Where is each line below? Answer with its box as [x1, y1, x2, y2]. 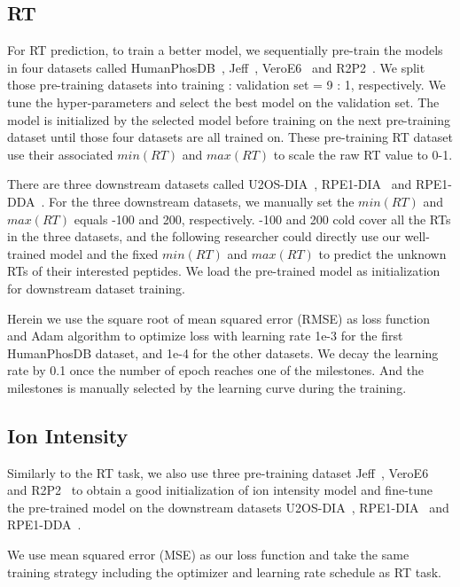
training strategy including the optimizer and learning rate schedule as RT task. [7, 562, 441, 581]
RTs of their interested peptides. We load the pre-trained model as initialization [7, 262, 441, 280]
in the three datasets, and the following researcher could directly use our [7, 227, 401, 246]
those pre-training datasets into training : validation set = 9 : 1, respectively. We [7, 75, 446, 94]
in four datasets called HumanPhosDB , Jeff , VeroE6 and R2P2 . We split [7, 58, 425, 76]
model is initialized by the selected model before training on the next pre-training [7, 110, 451, 129]
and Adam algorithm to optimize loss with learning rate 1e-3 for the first [7, 326, 403, 345]
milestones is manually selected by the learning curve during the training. [7, 378, 407, 396]
